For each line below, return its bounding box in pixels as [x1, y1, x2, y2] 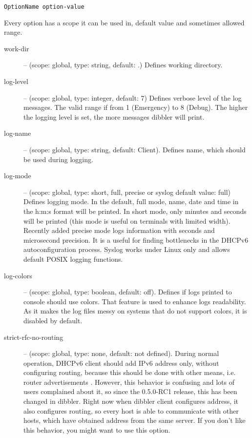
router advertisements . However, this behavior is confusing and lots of [23, 376, 234, 387]
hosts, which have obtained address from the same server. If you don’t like [23, 415, 246, 425]
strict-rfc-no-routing [4, 332, 63, 342]
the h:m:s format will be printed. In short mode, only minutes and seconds [23, 206, 247, 216]
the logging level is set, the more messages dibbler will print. [23, 111, 205, 122]
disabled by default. [23, 315, 83, 325]
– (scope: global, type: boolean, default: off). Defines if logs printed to [23, 287, 232, 297]
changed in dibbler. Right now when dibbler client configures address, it [23, 396, 239, 406]
